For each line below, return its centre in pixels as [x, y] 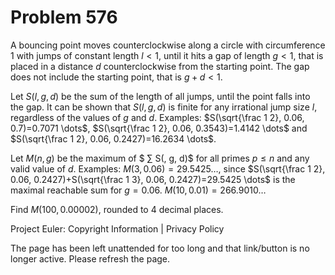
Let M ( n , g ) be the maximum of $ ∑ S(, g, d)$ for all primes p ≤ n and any [160, 158]
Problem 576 [64, 17]
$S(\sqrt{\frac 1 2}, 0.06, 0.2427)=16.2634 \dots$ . [113, 138]
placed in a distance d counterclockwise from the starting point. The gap [160, 66]
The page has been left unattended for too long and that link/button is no [160, 248]
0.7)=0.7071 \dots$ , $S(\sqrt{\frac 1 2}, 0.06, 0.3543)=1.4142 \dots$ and [159, 128]
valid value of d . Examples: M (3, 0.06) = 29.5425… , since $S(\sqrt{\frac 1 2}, [168, 168]
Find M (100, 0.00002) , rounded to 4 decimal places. [117, 209]
